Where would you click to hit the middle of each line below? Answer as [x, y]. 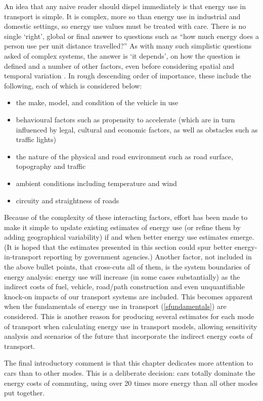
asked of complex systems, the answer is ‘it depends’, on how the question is [122, 55]
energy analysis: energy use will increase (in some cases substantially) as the [122, 276]
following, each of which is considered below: [73, 85]
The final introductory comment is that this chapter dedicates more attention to [128, 363]
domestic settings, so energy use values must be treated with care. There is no [125, 26]
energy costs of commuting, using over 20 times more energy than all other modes [131, 383]
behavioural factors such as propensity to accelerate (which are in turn [125, 119]
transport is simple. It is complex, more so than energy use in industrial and [122, 16]
